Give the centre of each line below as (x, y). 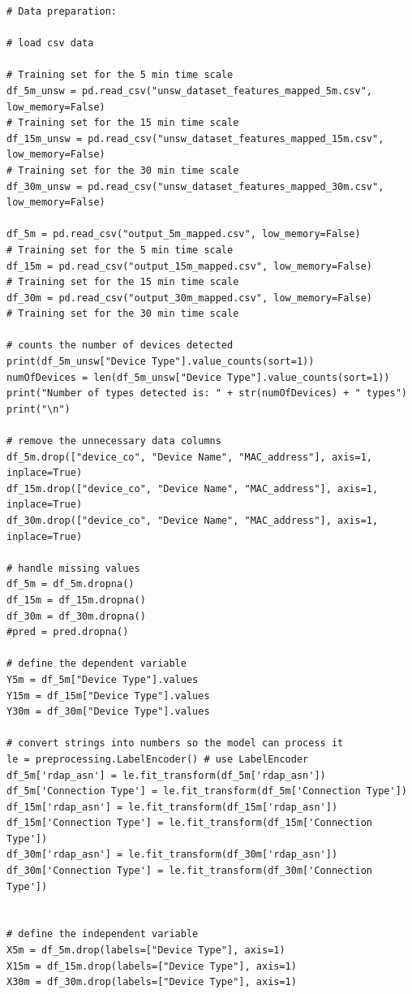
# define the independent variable (103, 934)
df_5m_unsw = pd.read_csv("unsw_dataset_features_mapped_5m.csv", (190, 91)
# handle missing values (73, 568)
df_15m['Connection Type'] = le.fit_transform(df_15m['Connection (190, 823)
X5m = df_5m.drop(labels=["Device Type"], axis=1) (146, 951)
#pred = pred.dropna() (68, 632)
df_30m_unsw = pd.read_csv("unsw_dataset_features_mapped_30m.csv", (195, 186)
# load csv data (50, 43)
